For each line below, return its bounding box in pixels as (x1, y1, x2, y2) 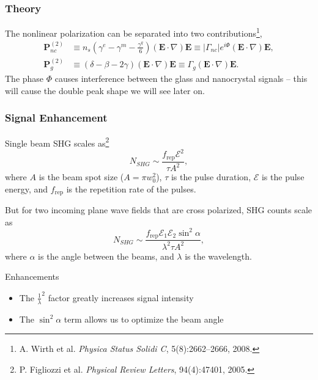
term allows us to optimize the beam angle (64, 312, 224, 325)
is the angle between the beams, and (38, 249, 174, 262)
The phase (5, 72, 44, 85)
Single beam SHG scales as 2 (5, 134, 109, 149)
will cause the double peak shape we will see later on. (5, 84, 205, 97)
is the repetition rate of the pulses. (66, 182, 196, 195)
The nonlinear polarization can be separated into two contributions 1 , (5, 25, 262, 39)
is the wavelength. (185, 249, 252, 262)
